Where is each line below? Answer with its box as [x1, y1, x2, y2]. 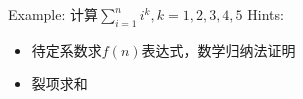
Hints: [247, 4, 284, 24]
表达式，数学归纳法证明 [141, 39, 296, 60]
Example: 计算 [8, 4, 99, 24]
